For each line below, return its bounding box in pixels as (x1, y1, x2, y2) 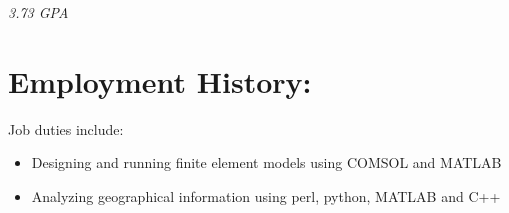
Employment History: (8, 60, 312, 101)
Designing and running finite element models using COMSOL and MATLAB (31, 152, 502, 173)
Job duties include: (8, 118, 124, 139)
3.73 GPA (8, 2, 69, 22)
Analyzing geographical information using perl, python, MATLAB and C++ (31, 185, 501, 206)
